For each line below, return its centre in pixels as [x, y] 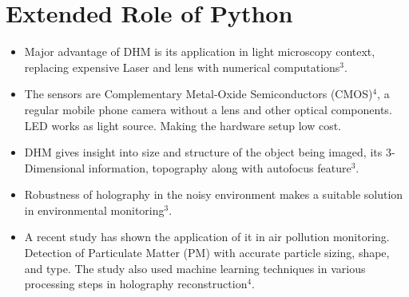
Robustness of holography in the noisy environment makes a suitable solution [214, 194]
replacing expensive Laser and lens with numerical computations [182, 67]
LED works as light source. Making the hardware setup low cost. [183, 125]
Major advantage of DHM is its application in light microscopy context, [200, 51]
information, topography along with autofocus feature [220, 167]
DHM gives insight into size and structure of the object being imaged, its [203, 152]
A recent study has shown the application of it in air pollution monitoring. [207, 237]
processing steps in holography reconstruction [136, 284]
